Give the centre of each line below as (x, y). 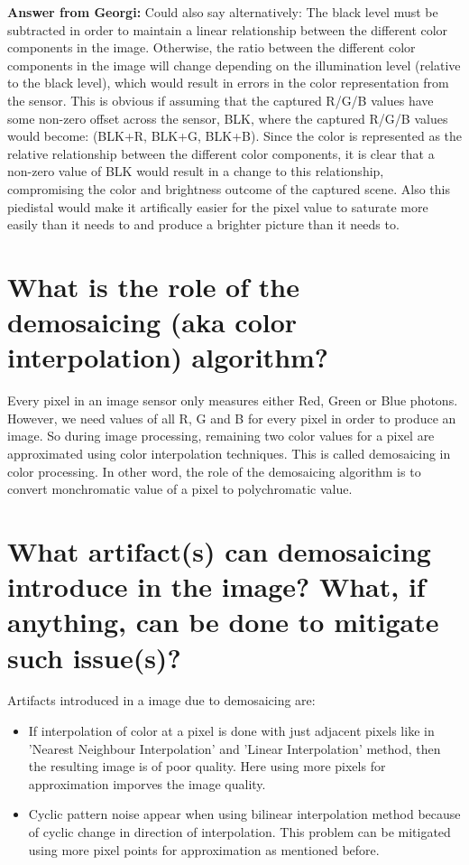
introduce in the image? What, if (216, 586)
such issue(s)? (94, 657)
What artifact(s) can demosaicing (219, 550)
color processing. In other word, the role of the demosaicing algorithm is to (214, 471)
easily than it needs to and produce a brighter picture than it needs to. (203, 224)
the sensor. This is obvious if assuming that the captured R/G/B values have (221, 100)
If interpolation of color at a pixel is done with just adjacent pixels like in (231, 731)
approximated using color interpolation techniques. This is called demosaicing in (229, 453)
